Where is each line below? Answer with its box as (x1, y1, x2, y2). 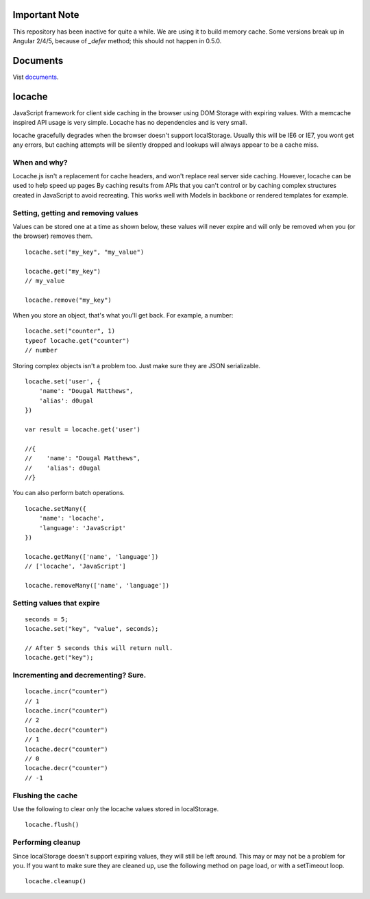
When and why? (12, 158, 68, 167)
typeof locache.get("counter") (25, 337, 130, 344)
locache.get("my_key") (25, 267, 101, 275)
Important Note (12, 9, 79, 21)
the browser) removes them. (12, 232, 93, 240)
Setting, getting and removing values (12, 208, 138, 217)
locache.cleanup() (25, 878, 87, 885)
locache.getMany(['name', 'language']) (25, 553, 159, 560)
